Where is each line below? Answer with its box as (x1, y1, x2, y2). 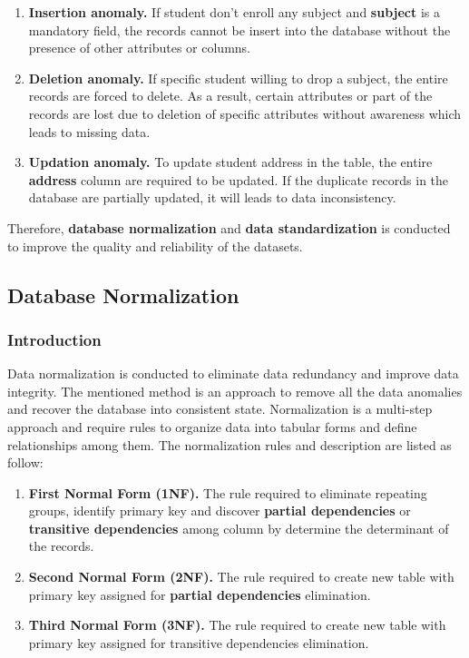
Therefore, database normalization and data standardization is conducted (7, 218, 451, 237)
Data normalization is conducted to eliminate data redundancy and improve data (7, 364, 459, 383)
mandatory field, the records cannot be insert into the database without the (28, 20, 451, 39)
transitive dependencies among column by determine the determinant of (28, 518, 449, 537)
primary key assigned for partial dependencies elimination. (28, 584, 371, 604)
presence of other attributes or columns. (28, 38, 251, 57)
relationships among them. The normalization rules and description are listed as (7, 435, 452, 454)
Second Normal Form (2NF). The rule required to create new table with (28, 567, 454, 586)
